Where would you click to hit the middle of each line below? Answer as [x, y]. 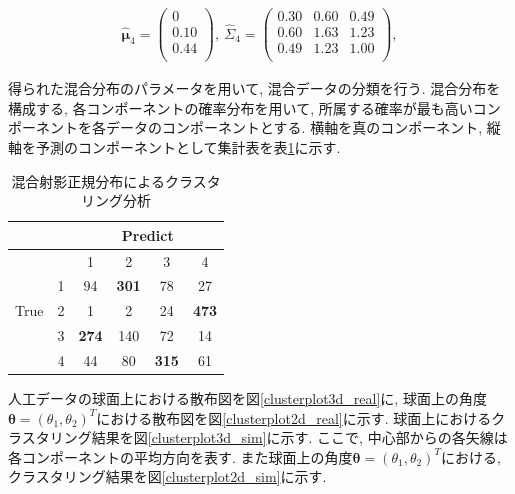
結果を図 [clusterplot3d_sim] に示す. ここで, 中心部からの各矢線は [299, 437]
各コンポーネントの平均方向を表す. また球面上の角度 [180, 456]
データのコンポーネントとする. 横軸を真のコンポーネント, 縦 [303, 127]
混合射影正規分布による [88, 180]
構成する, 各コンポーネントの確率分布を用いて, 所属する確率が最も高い [240, 107]
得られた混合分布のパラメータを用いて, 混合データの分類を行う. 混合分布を [254, 88]
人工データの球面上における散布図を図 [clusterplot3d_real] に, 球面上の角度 [247, 398]
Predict [147, 234]
